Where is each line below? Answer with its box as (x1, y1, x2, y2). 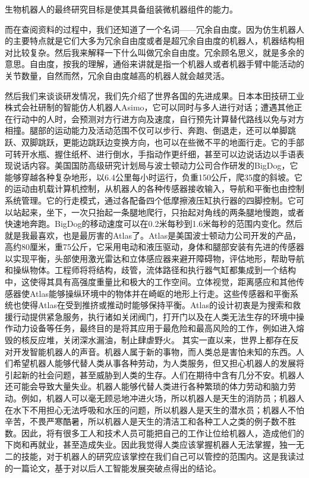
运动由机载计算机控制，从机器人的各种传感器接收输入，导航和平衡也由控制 (12, 182, 304, 195)
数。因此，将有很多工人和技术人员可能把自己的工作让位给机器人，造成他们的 (5, 426, 304, 439)
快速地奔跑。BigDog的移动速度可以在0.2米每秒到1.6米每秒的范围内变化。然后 (5, 217, 303, 230)
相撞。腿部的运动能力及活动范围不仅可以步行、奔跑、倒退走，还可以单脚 (5, 124, 288, 137)
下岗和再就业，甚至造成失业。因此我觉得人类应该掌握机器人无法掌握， (5, 438, 279, 451)
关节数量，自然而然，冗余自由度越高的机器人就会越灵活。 (5, 69, 229, 81)
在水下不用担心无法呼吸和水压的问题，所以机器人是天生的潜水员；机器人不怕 (5, 403, 304, 416)
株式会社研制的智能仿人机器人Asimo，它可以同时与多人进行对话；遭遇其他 (5, 101, 294, 113)
